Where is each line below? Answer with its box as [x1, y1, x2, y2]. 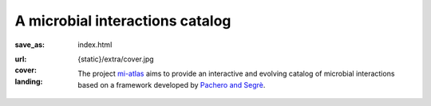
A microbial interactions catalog [14, 12, 231, 29]
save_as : [14, 40, 45, 49]
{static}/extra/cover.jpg [77, 54, 155, 64]
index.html [77, 40, 113, 49]
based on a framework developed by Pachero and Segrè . [77, 80, 266, 89]
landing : [14, 77, 43, 86]
